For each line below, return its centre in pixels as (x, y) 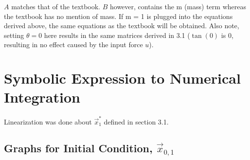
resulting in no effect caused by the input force (73, 44)
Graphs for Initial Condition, (78, 148)
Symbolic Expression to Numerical (122, 78)
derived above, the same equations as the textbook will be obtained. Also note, (122, 26)
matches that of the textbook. (56, 6)
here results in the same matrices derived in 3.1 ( (117, 35)
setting (14, 35)
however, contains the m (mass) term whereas (178, 6)
